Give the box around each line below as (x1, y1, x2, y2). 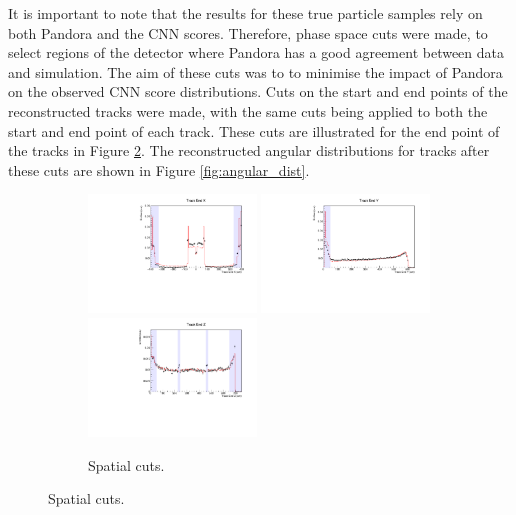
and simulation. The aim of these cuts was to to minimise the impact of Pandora (8, 61, 503, 82)
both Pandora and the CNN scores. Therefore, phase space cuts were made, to (8, 22, 488, 43)
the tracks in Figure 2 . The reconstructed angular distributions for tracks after (8, 140, 490, 161)
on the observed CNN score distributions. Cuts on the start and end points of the (8, 81, 508, 102)
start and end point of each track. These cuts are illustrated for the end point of (8, 120, 500, 141)
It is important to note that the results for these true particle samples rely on (8, 3, 483, 23)
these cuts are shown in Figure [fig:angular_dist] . (8, 159, 310, 180)
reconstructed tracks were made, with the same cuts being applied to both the (8, 100, 488, 121)
